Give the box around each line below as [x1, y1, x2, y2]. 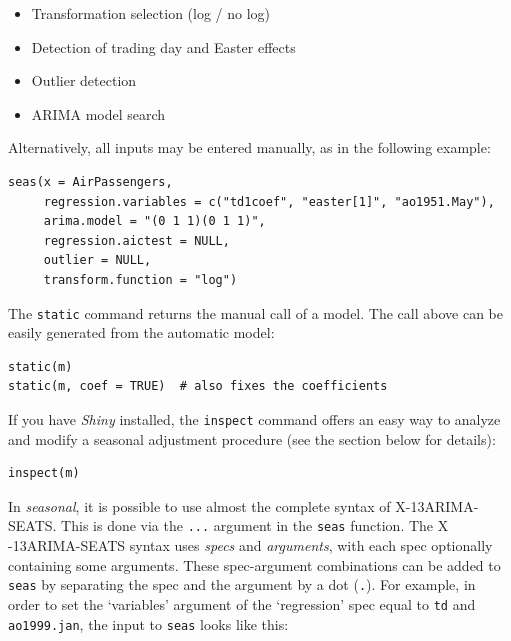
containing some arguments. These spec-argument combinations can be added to [8, 554, 501, 575]
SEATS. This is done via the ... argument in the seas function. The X [8, 515, 449, 536]
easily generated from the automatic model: [8, 322, 275, 343]
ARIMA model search [31, 103, 166, 124]
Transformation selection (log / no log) [31, 3, 271, 23]
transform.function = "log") [43, 272, 238, 287]
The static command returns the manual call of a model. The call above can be [8, 302, 503, 323]
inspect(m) [8, 466, 80, 481]
